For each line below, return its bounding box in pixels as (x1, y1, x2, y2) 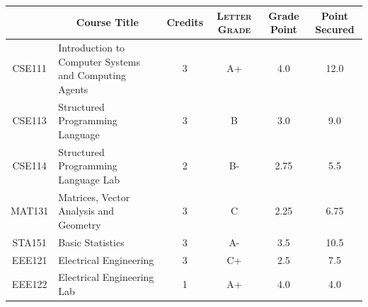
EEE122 (11, 277, 47, 291)
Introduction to (58, 40, 125, 54)
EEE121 (11, 252, 47, 267)
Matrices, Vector (58, 189, 130, 204)
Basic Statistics (58, 234, 125, 249)
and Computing (58, 68, 126, 83)
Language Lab (58, 171, 120, 186)
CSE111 (12, 61, 47, 76)
